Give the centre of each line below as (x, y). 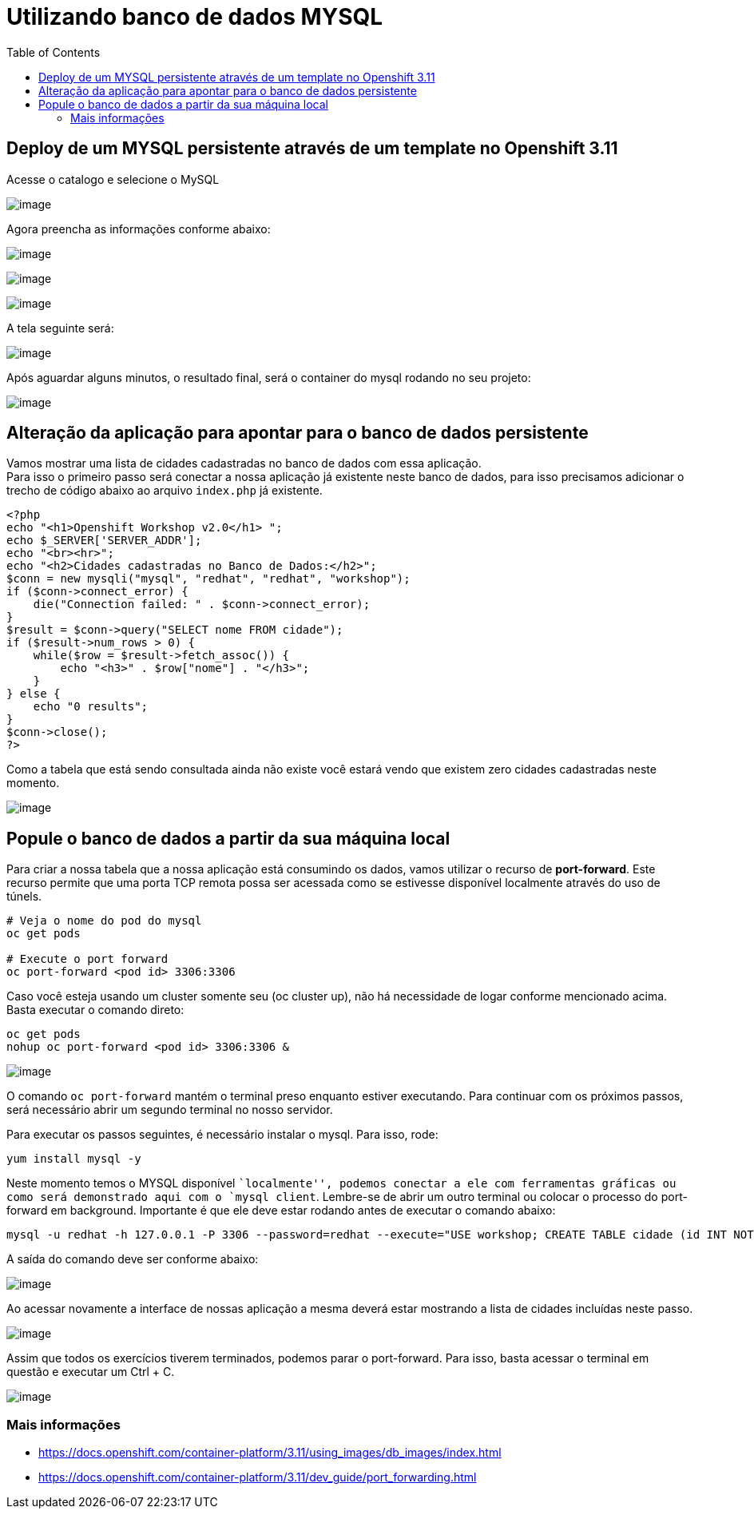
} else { (34, 694)
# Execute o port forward (87, 959)
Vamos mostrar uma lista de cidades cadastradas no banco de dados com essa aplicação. (244, 463)
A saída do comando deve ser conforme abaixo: (133, 1259)
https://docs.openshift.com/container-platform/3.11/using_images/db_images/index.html (270, 1453)
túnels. (24, 897)
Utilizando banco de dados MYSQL (195, 17)
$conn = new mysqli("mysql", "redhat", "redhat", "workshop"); (208, 579)
